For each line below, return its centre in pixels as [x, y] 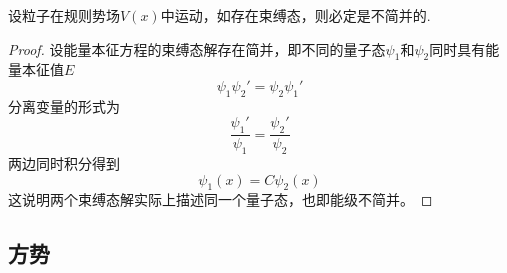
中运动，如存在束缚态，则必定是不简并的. [295, 15]
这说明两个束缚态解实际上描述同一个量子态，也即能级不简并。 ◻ [220, 199]
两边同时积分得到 [64, 163]
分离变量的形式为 [64, 105]
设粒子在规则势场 [64, 15]
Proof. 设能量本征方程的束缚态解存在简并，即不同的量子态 [197, 48]
